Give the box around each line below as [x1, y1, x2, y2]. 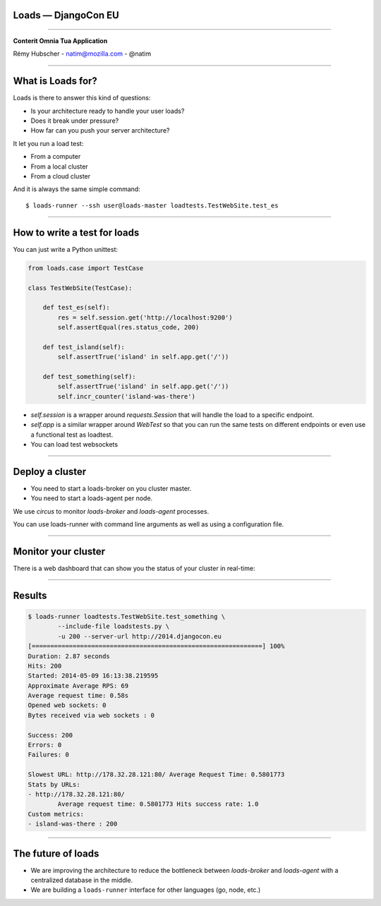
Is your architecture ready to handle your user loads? [30, 107, 185, 115]
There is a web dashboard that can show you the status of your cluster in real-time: [13, 564, 255, 572]
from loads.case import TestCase [28, 264, 144, 272]
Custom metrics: [28, 810, 85, 818]
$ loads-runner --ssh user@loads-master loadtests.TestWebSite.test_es [25, 201, 279, 210]
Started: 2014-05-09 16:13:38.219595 [28, 672, 159, 680]
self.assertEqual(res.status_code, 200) [57, 323, 200, 332]
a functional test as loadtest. [30, 430, 114, 439]
